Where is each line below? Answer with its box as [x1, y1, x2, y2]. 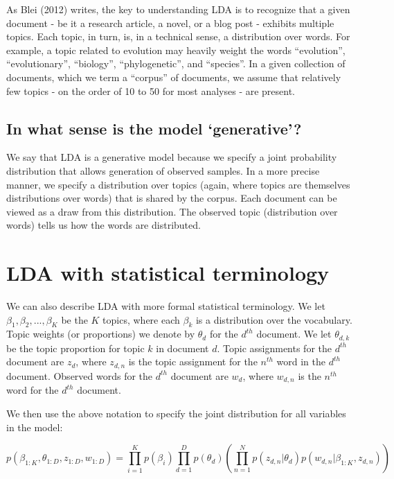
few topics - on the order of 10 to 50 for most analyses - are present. [6, 83, 296, 98]
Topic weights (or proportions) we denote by [6, 326, 195, 341]
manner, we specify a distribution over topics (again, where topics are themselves [6, 177, 350, 191]
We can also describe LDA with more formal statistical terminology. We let [6, 299, 325, 313]
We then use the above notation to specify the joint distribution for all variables [6, 406, 346, 420]
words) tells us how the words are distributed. [6, 218, 201, 232]
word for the [6, 383, 59, 397]
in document [156, 340, 209, 355]
